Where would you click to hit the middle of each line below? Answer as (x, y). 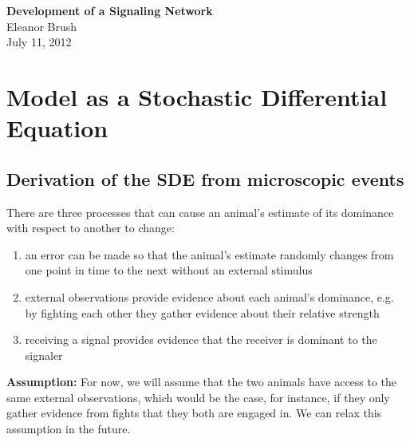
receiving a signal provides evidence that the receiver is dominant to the (201, 339)
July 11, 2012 (39, 42)
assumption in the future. (69, 429)
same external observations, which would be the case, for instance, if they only (198, 397)
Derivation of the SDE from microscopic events (205, 178)
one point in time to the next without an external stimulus (169, 270)
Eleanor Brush (42, 26)
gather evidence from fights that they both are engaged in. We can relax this (194, 413)
